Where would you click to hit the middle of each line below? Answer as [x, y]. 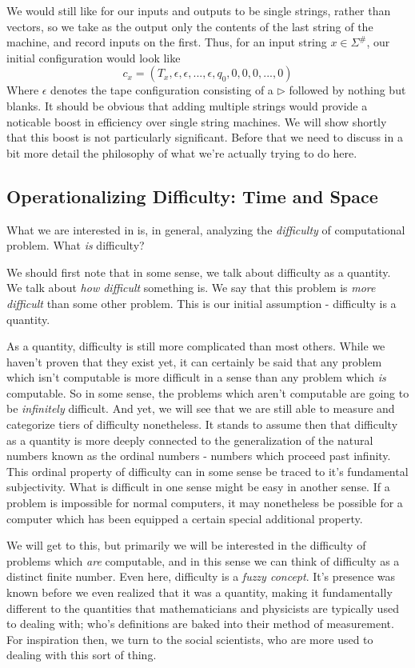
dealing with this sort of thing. [82, 655]
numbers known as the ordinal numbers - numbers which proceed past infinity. [199, 456]
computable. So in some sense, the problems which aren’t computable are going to [208, 392]
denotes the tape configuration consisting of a [162, 90]
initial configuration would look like [94, 57]
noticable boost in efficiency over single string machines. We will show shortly [197, 121]
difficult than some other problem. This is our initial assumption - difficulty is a [202, 303]
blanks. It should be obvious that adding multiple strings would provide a [187, 105]
